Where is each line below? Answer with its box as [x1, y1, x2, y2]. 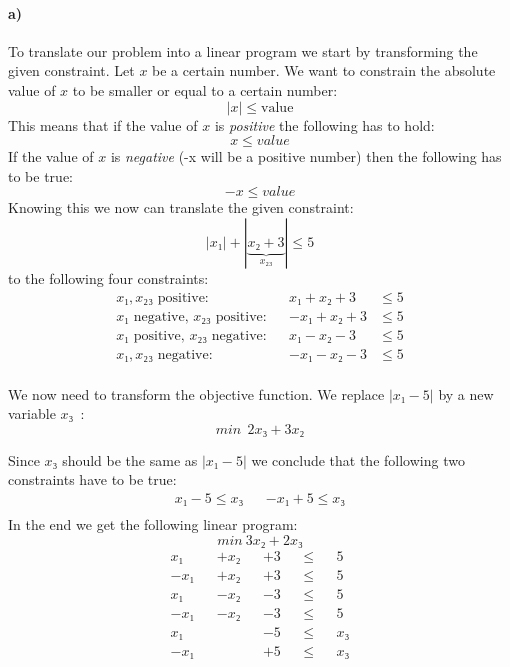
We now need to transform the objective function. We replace [8, 383, 385, 404]
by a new [438, 383, 494, 404]
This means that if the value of [8, 114, 198, 135]
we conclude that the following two [251, 449, 465, 470]
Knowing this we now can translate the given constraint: [8, 197, 354, 218]
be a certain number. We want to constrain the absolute [152, 60, 496, 81]
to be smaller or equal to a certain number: [72, 79, 338, 100]
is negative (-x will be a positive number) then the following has [110, 146, 502, 167]
